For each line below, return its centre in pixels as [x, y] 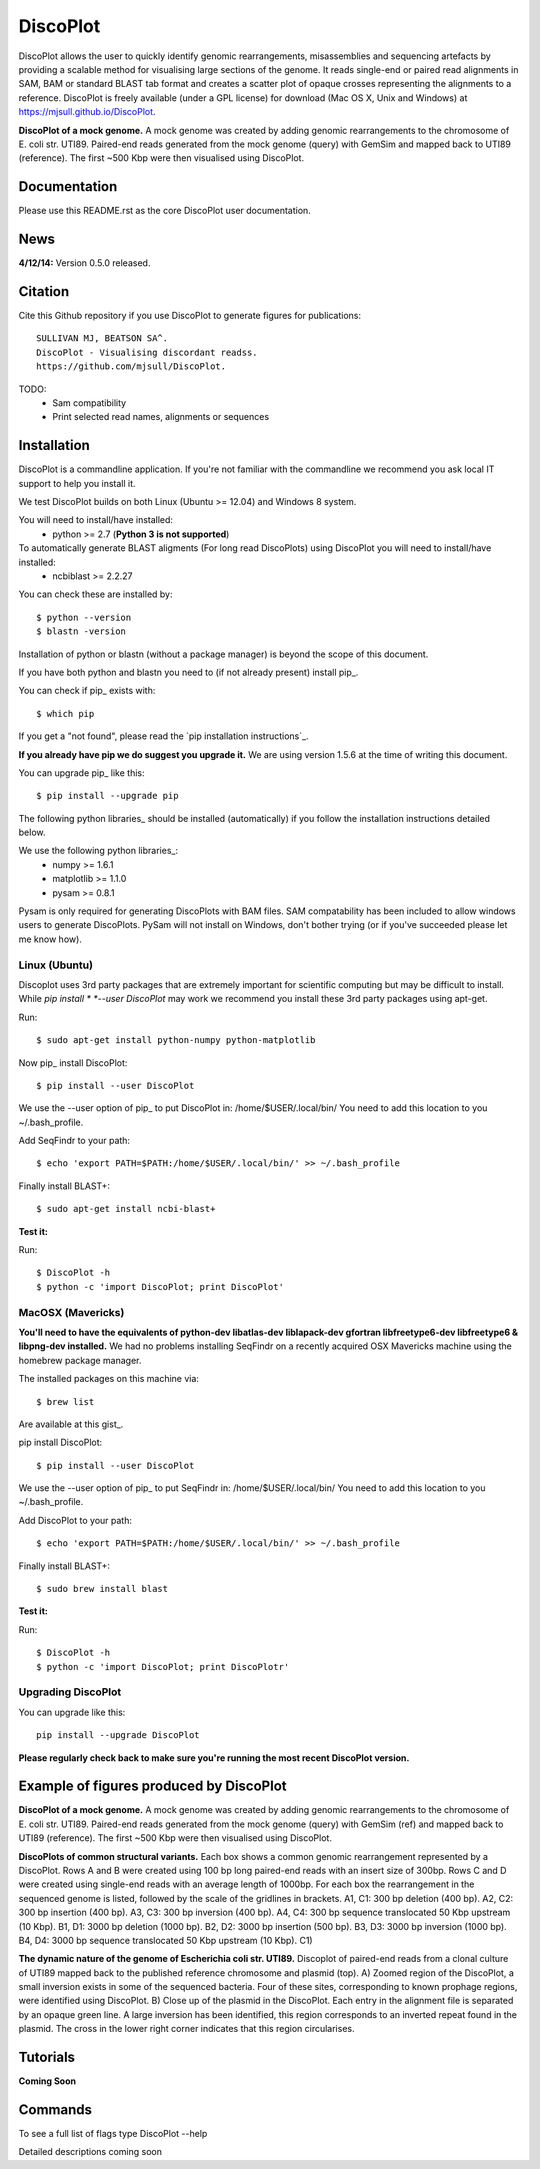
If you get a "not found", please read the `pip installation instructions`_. [163, 736]
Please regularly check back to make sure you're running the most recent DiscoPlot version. [214, 1757]
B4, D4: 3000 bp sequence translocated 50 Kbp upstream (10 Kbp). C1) [166, 1940]
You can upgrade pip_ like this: [81, 772]
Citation [44, 291]
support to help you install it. [77, 483]
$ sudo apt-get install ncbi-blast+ [126, 1209]
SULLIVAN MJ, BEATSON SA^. [102, 338]
